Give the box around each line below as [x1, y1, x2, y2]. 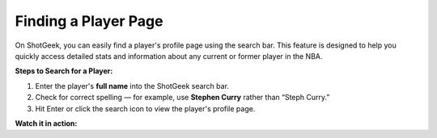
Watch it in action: [15, 118, 78, 128]
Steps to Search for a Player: [15, 66, 113, 76]
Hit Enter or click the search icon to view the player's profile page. [35, 103, 256, 113]
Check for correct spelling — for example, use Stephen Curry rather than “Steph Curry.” [35, 93, 330, 102]
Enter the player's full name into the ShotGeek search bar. [35, 81, 230, 90]
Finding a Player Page [15, 12, 163, 30]
